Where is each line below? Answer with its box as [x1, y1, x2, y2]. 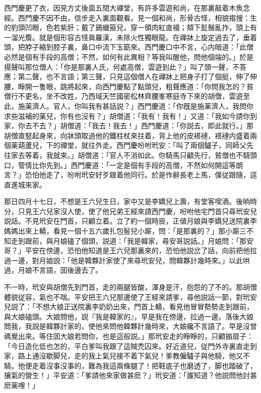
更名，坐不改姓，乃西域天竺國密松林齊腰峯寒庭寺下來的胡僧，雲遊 [25, 91, 243, 101]
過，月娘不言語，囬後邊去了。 [4, 265, 102, 275]
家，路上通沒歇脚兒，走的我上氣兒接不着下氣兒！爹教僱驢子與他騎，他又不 [4, 350, 250, 361]
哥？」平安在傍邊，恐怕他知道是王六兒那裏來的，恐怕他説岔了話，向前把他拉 [4, 245, 257, 256]
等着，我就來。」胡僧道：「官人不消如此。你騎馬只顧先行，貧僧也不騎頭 [25, 149, 257, 160]
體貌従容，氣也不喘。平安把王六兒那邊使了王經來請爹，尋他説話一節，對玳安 [4, 291, 257, 302]
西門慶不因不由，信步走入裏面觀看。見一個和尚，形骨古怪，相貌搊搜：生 [18, 12, 257, 23]
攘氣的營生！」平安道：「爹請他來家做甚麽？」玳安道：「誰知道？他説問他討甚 [4, 370, 257, 380]
